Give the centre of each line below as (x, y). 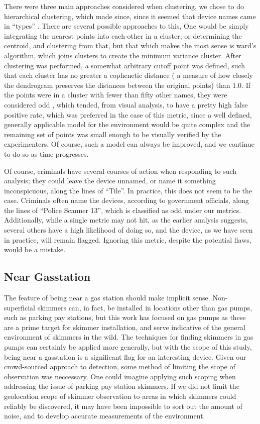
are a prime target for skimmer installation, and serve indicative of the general (125, 327)
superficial (20, 307)
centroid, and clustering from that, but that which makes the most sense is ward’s (130, 45)
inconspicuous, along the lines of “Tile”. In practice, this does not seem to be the (128, 190)
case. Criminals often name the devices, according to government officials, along (127, 200)
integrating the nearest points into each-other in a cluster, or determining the (123, 35)
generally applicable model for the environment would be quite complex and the (127, 124)
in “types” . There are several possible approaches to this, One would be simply (126, 26)
